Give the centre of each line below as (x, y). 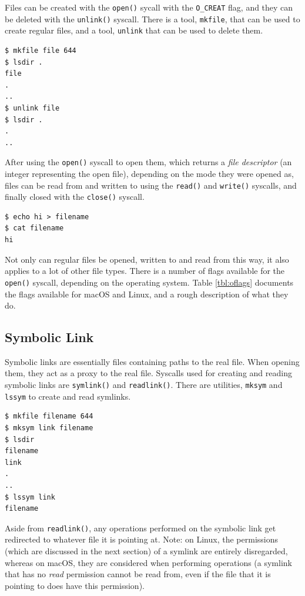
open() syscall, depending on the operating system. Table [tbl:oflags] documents (149, 282)
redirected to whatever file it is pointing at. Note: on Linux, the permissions (141, 539)
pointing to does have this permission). (75, 585)
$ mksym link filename (49, 428)
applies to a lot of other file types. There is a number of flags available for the (145, 271)
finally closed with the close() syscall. (75, 197)
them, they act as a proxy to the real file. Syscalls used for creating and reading (148, 373)
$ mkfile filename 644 (49, 416)
